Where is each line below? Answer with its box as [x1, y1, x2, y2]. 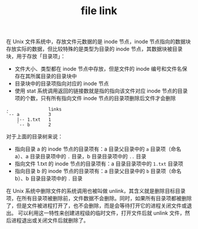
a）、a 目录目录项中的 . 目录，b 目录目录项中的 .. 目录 [14, 153, 147, 160]
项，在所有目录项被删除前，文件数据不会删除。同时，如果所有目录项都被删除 [6, 195, 192, 202]
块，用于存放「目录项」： [6, 53, 66, 60]
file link [80, 4, 118, 18]
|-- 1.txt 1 [16, 117, 51, 123]
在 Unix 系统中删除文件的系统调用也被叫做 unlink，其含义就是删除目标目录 [6, 187, 186, 195]
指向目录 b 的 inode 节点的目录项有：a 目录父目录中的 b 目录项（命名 [14, 168, 181, 175]
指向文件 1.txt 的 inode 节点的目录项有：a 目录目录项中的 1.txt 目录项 [14, 160, 184, 167]
